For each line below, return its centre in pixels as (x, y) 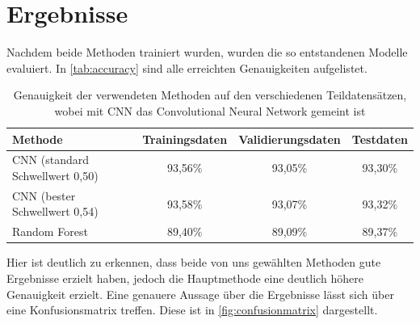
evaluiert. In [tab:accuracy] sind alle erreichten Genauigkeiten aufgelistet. (187, 67)
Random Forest (50, 231)
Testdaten (380, 139)
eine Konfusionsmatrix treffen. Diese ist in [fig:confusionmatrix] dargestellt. (192, 310)
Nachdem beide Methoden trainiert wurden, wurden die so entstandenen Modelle (207, 52)
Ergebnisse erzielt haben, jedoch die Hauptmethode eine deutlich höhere (185, 278)
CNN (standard (51, 160)
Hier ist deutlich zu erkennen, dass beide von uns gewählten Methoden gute (194, 262)
